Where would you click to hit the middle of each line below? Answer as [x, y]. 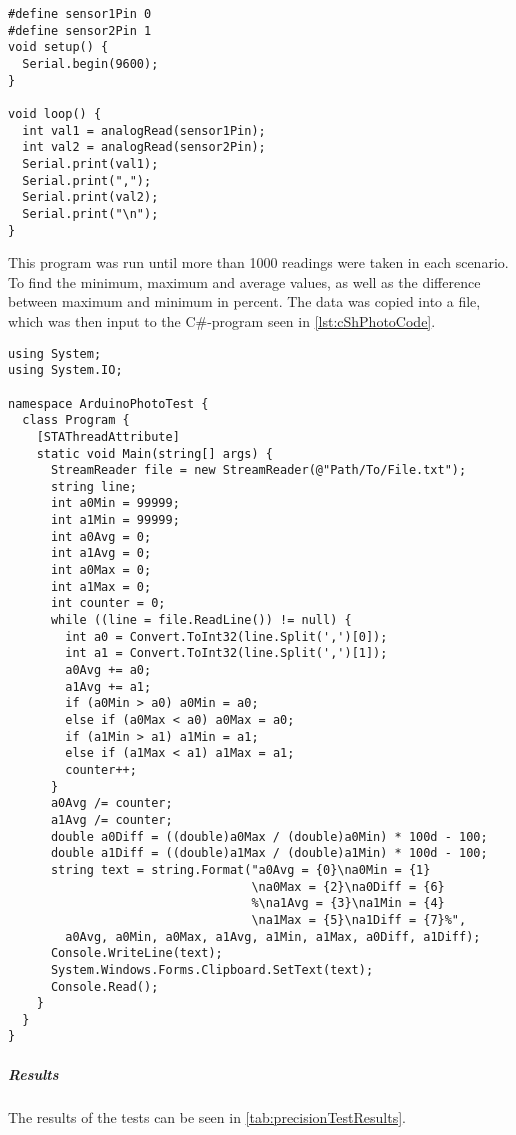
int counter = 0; [108, 603]
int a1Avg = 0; [101, 553]
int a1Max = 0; [101, 586]
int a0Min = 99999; [115, 503]
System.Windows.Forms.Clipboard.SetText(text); [212, 969]
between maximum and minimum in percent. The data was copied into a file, [244, 301]
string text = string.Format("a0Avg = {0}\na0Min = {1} [240, 869]
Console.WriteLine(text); [136, 953]
